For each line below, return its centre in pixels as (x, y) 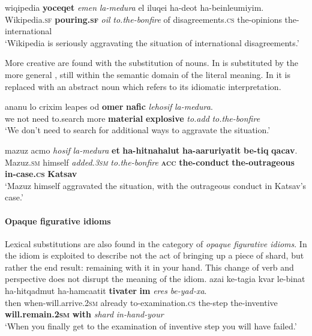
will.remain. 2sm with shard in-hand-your (84, 314)
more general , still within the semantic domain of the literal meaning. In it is (148, 74)
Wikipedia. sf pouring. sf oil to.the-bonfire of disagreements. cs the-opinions (143, 19)
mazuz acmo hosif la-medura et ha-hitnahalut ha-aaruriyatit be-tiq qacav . (151, 150)
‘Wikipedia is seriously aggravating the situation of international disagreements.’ (152, 42)
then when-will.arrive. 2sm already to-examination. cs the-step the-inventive (141, 302)
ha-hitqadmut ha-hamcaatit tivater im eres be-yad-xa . (106, 291)
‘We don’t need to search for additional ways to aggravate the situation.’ (138, 130)
